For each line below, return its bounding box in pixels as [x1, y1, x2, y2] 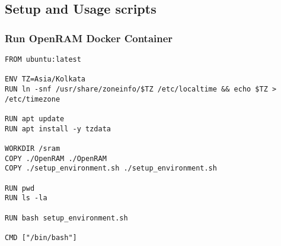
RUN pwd [5, 184, 35, 193]
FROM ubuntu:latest [5, 55, 81, 64]
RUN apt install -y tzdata [5, 124, 111, 133]
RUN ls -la [5, 194, 47, 203]
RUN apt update [5, 114, 65, 123]
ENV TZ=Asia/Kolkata [5, 75, 86, 84]
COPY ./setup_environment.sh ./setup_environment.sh [5, 164, 217, 173]
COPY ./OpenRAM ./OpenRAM [5, 154, 107, 163]
